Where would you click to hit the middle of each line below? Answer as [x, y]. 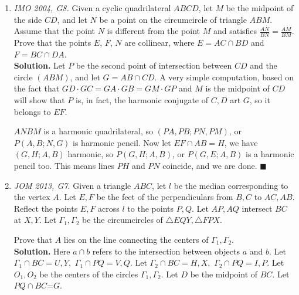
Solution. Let [40, 65]
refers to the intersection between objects [166, 251]
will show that [39, 99]
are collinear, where [159, 43]
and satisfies [235, 31]
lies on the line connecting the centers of [136, 239]
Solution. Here [42, 251]
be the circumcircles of [123, 220]
